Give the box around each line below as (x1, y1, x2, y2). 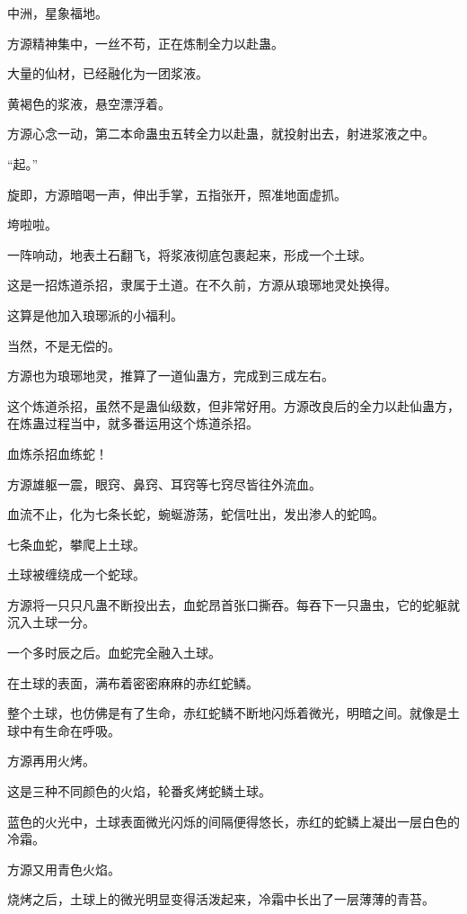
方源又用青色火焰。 (7, 859, 120, 878)
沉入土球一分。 (7, 613, 95, 632)
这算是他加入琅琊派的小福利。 (7, 305, 183, 324)
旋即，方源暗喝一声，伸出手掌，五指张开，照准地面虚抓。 (7, 184, 347, 203)
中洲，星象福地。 (7, 4, 108, 22)
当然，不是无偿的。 (7, 336, 120, 354)
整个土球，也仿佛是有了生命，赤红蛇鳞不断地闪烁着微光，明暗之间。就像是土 (7, 703, 460, 722)
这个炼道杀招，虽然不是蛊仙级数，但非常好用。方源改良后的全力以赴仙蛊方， (7, 396, 460, 415)
